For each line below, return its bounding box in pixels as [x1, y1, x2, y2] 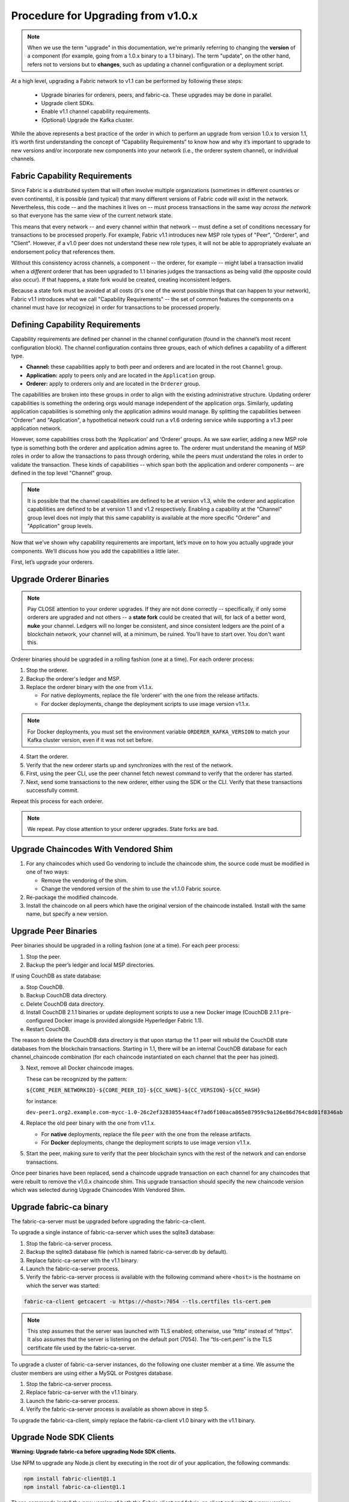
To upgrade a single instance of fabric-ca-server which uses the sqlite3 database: [11, 1229, 215, 1236]
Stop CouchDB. [26, 983, 64, 991]
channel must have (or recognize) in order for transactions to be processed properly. [11, 304, 221, 311]
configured [26, 1017, 53, 1024]
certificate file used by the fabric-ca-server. [27, 1344, 136, 1351]
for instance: [26, 1097, 58, 1105]
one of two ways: [26, 868, 69, 875]
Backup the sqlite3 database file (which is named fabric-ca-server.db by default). [26, 1248, 228, 1256]
